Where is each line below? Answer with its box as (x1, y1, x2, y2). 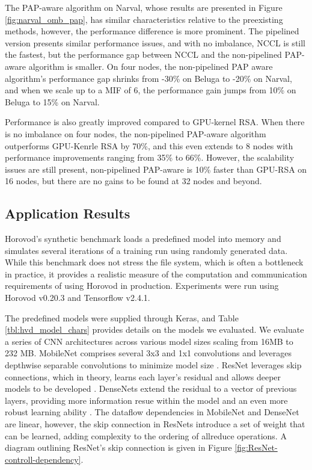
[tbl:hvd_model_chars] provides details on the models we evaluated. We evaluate (5, 323, 304, 336)
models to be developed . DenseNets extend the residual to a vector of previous (5, 382, 297, 395)
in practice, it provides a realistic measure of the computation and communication (5, 267, 307, 280)
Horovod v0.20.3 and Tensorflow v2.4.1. (5, 291, 150, 304)
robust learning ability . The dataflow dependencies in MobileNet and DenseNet (5, 406, 299, 418)
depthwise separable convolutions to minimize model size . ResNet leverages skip (5, 359, 302, 371)
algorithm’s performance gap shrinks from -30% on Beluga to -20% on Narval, (5, 72, 292, 84)
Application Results (5, 204, 130, 223)
